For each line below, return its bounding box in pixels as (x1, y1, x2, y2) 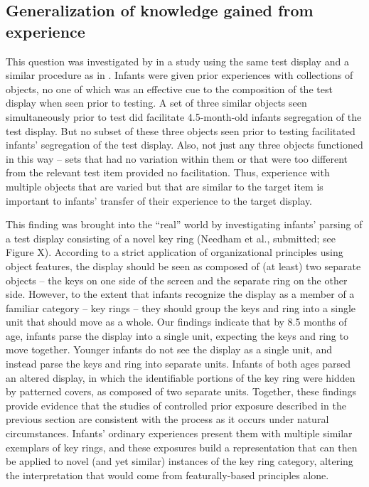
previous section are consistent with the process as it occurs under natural (6, 412, 329, 427)
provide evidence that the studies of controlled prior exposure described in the (6, 397, 346, 412)
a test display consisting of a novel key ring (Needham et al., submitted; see (6, 230, 336, 245)
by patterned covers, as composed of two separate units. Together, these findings (6, 384, 356, 399)
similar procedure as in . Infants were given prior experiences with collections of (6, 68, 353, 82)
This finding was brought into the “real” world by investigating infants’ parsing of (6, 217, 363, 232)
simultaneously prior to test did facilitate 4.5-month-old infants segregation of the (6, 109, 362, 124)
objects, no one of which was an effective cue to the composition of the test (6, 81, 333, 96)
